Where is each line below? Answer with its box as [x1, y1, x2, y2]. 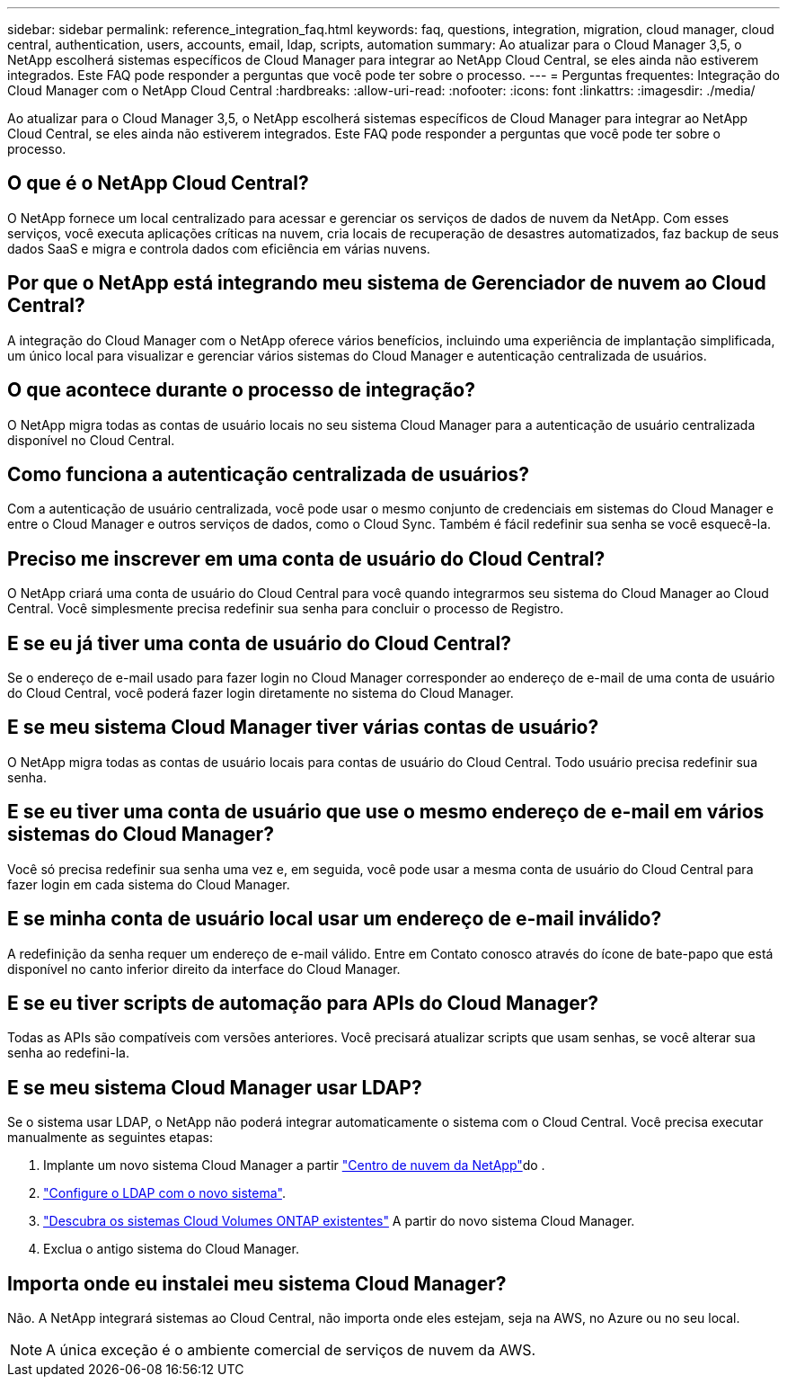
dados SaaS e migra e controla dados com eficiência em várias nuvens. [7, 240, 430, 256]
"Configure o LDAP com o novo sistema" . [43, 1185, 286, 1201]
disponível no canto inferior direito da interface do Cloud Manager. [7, 960, 401, 977]
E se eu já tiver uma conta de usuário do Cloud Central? [7, 631, 511, 655]
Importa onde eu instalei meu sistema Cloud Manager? [7, 1272, 507, 1295]
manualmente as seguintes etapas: [7, 1130, 214, 1146]
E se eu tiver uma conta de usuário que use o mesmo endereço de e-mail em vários [7, 800, 765, 824]
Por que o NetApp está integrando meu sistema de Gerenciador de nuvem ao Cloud [7, 272, 766, 295]
